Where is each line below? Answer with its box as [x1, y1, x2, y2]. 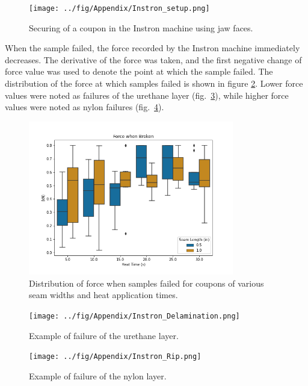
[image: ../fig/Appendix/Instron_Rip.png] [29, 352, 202, 361]
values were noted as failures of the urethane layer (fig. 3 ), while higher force [5, 89, 289, 101]
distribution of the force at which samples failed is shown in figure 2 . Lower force [5, 77, 303, 90]
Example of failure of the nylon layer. [29, 369, 167, 382]
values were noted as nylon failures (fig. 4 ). [5, 101, 164, 113]
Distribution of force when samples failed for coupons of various [29, 276, 264, 289]
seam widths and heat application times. [29, 288, 178, 301]
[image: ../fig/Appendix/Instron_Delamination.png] [29, 311, 240, 320]
